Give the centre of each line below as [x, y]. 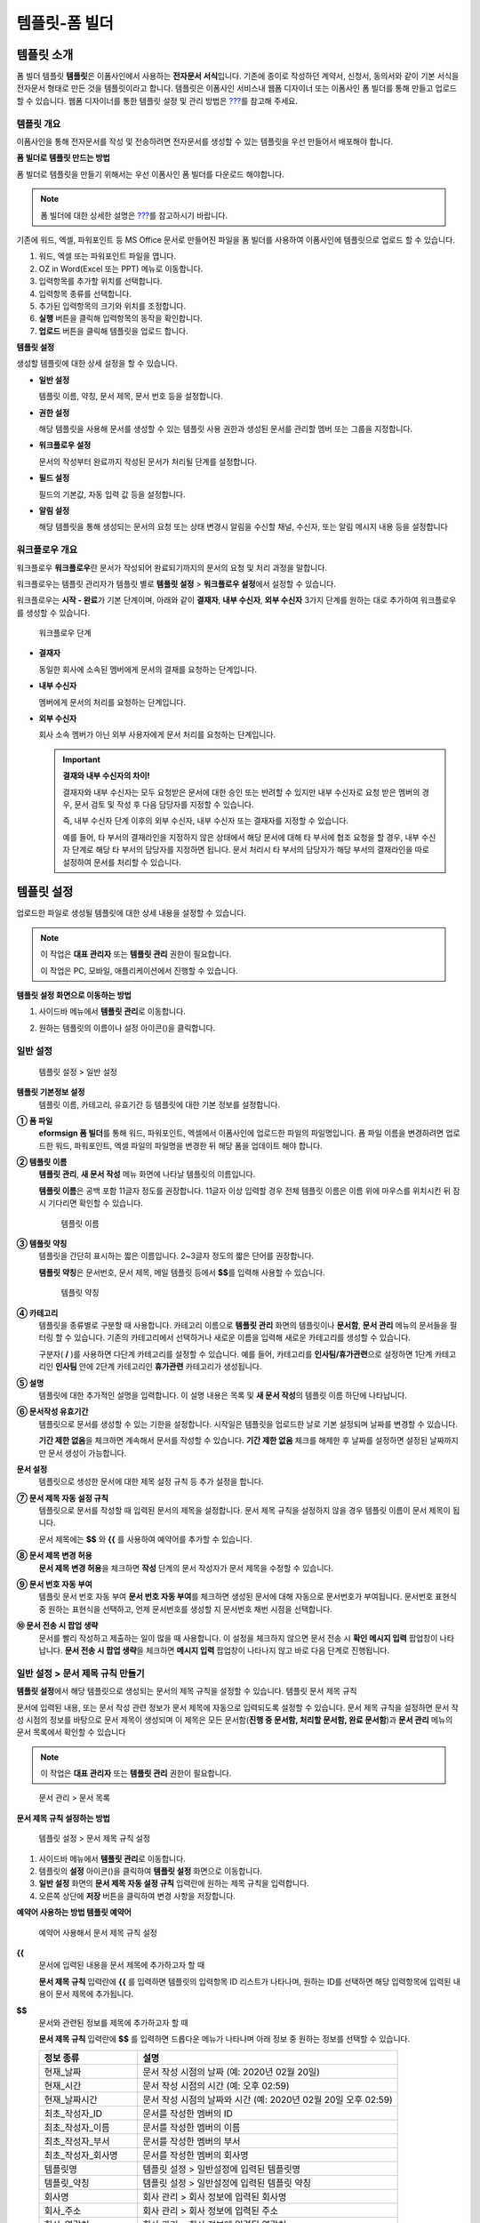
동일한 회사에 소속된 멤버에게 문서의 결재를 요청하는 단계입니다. [148, 669]
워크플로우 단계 [65, 633]
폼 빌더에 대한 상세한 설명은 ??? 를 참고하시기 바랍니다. [134, 215]
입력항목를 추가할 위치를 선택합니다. [100, 281]
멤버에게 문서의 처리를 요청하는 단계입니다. [112, 702]
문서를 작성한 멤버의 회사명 [196, 2155]
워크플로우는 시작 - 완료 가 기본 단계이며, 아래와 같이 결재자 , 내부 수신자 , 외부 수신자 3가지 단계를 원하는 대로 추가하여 [217, 600]
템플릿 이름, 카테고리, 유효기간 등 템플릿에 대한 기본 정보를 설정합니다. [159, 1104]
